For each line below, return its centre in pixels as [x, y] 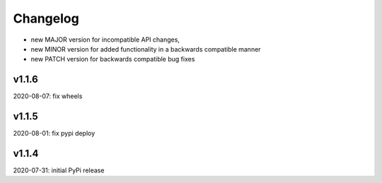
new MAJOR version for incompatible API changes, [105, 40]
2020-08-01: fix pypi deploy [54, 134]
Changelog [46, 18]
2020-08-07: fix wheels [48, 96]
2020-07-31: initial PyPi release [59, 170]
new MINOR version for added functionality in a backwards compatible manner [146, 49]
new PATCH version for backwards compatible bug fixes [113, 59]
